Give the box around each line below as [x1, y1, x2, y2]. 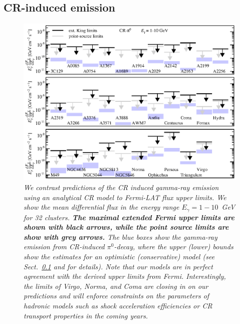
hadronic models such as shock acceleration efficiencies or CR [24, 300, 212, 310]
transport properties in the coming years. [24, 310, 148, 320]
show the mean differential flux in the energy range [24, 202, 179, 212]
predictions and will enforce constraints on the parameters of [24, 290, 209, 301]
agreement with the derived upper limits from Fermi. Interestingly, [24, 271, 226, 281]
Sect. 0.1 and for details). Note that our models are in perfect [24, 261, 213, 271]
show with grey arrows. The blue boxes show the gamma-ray [24, 231, 217, 242]
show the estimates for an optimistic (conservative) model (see [24, 251, 215, 261]
